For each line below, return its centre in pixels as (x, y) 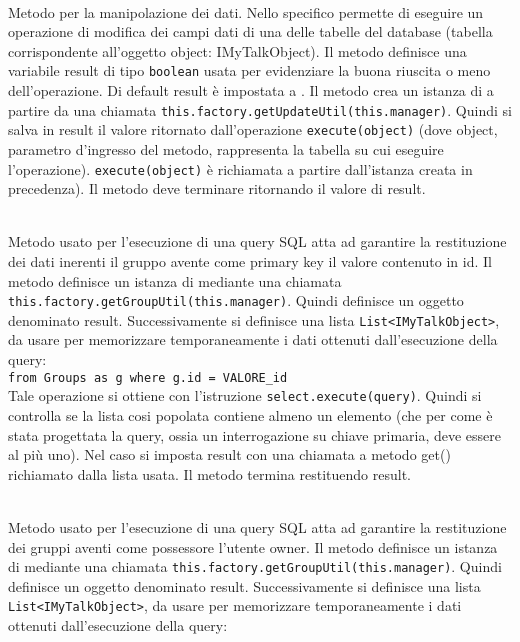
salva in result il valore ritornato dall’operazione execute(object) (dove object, (253, 129)
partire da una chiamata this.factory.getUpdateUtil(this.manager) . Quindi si (260, 109)
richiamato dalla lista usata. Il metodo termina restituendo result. (209, 473)
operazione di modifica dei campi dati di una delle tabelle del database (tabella (250, 31)
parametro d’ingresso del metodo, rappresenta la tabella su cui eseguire (226, 148)
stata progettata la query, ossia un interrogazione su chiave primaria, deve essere (255, 434)
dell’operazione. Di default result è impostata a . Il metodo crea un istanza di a (251, 90)
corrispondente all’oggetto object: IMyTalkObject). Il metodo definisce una (237, 50)
